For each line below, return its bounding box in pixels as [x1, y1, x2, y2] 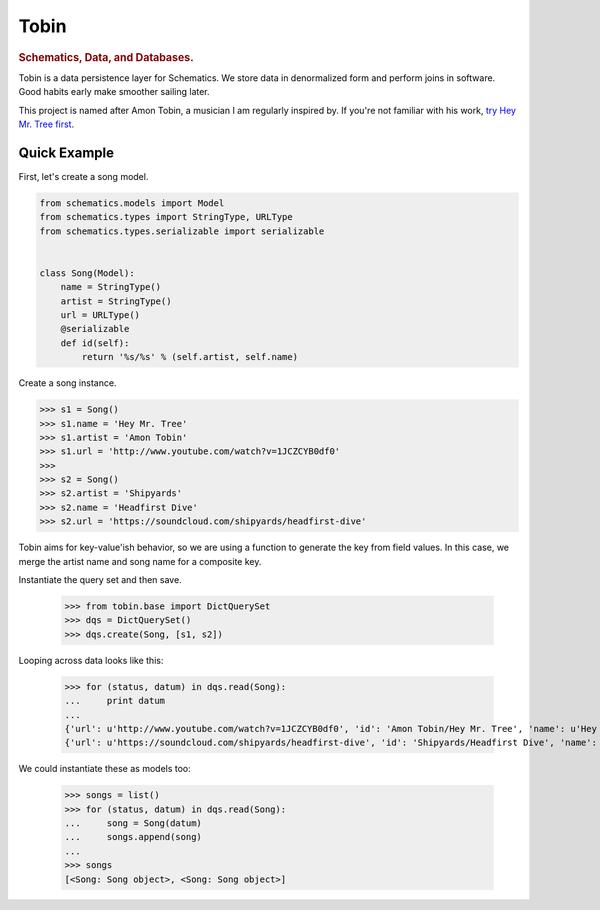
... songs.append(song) [64, 831, 202, 843]
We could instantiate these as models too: [18, 763, 192, 775]
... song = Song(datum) [64, 818, 202, 829]
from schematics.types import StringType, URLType [39, 211, 294, 223]
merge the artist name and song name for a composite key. [18, 555, 262, 567]
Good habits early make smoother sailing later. [18, 86, 210, 98]
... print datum [64, 695, 165, 707]
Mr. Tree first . [18, 118, 75, 130]
